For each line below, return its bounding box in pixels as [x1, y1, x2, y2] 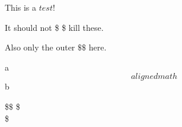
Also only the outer [5, 41, 75, 53]
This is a [5, 1, 37, 13]
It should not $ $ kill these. [5, 21, 104, 33]
